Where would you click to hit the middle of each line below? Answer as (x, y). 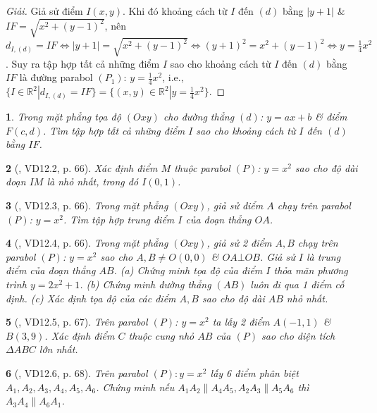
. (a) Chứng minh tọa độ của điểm (188, 270)
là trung (323, 256)
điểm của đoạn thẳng (51, 270)
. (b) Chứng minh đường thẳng (146, 284)
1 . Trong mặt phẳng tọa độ (63, 117)
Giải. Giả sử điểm (44, 11)
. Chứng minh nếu (135, 387)
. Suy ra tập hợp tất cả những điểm (83, 63)
